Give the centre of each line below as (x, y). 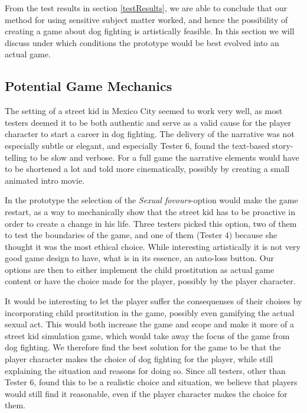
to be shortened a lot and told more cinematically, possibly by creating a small (147, 169)
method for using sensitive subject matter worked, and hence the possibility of (146, 19)
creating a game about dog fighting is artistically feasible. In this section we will (150, 31)
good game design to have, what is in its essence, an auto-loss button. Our (139, 258)
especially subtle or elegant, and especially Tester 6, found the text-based (137, 145)
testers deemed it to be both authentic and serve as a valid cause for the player (148, 122)
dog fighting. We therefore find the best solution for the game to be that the (143, 347)
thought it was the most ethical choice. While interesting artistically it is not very (153, 246)
